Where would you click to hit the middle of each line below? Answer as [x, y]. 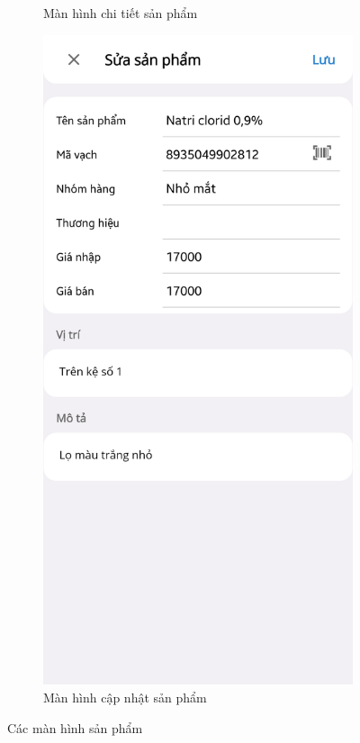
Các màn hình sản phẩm [75, 727]
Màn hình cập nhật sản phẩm [125, 698]
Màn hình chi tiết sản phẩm [121, 13]
